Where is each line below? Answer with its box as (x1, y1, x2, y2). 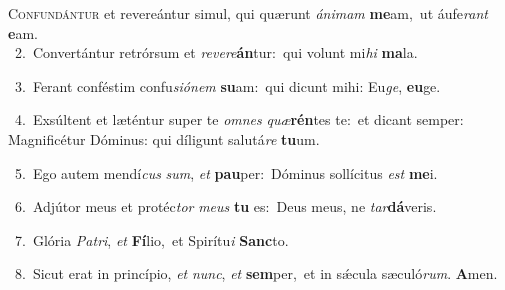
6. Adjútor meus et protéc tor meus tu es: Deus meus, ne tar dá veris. (14, 196, 437, 217)
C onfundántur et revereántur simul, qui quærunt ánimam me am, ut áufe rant (8, 3, 488, 23)
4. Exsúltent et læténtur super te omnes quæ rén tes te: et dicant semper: (14, 109, 464, 130)
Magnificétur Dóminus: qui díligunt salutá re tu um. (8, 128, 320, 149)
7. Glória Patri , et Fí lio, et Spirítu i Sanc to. (14, 229, 289, 250)
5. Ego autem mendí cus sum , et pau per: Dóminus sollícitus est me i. (14, 162, 438, 183)
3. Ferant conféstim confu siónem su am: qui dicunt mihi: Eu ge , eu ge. (14, 75, 441, 96)
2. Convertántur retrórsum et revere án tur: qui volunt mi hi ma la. (14, 42, 418, 63)
